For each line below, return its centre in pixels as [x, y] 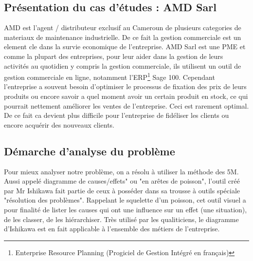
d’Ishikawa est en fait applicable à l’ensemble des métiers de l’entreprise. [112, 229]
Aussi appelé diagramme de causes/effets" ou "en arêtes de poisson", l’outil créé [122, 181]
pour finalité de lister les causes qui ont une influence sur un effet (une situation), [126, 209]
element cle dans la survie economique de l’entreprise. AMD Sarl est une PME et [125, 47]
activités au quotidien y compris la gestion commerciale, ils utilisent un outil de [123, 65]
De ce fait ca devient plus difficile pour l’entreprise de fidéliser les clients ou [117, 115]
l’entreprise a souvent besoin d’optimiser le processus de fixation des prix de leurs [125, 86]
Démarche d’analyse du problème [90, 151]
